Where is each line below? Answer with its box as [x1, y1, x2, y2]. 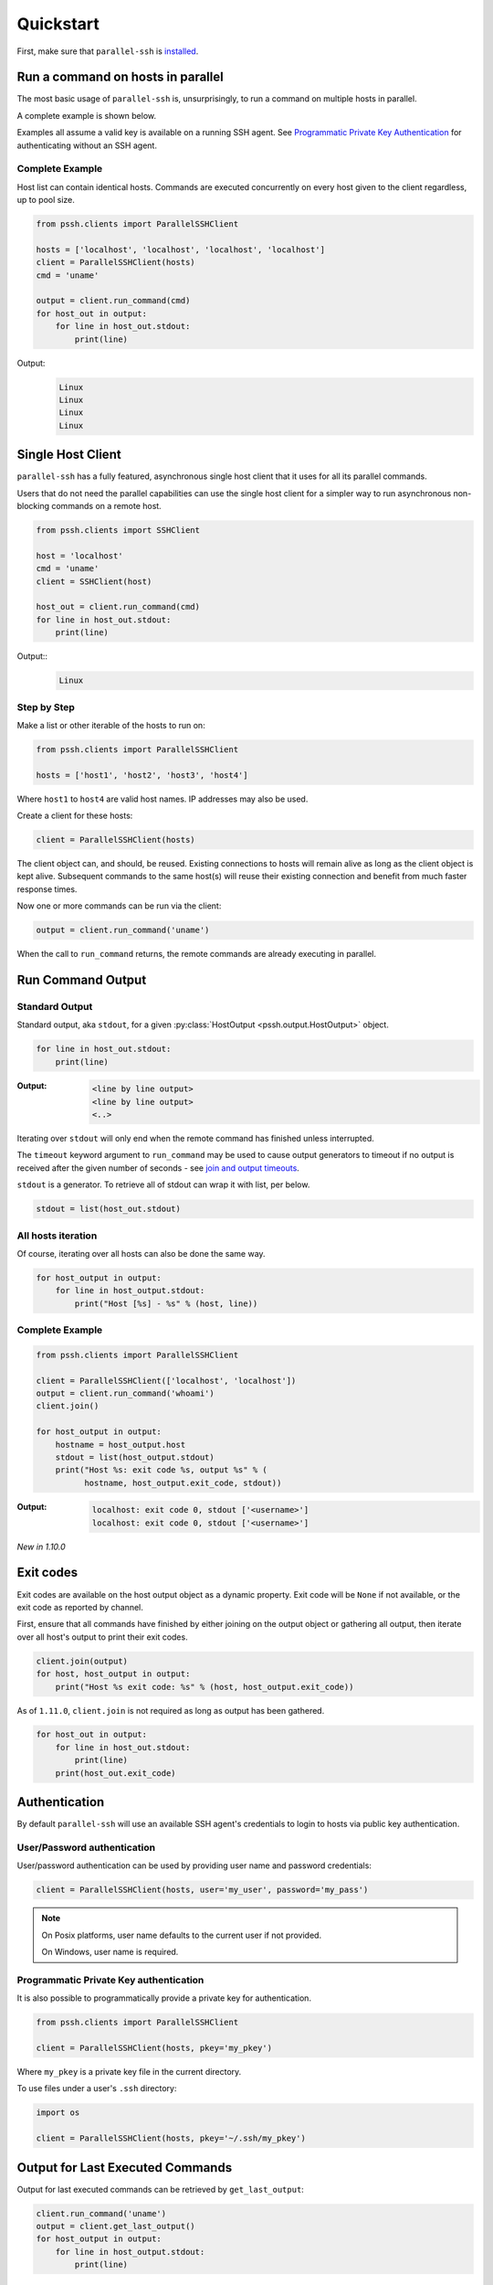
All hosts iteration [16, 1229, 98, 1242]
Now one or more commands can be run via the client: [16, 900, 222, 911]
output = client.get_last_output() [36, 2221, 195, 2231]
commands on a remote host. [51, 501, 162, 512]
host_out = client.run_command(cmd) [36, 601, 201, 612]
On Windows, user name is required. [41, 1947, 179, 1958]
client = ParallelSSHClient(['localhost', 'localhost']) [36, 1376, 297, 1386]
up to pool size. [16, 195, 75, 206]
